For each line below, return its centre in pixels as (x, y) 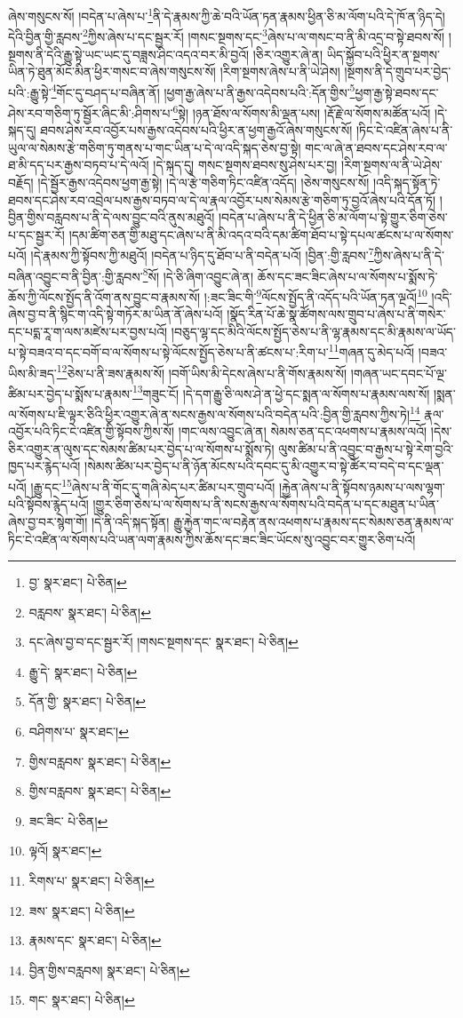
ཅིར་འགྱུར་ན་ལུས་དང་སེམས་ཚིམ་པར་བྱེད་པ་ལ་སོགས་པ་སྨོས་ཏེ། (141, 448)
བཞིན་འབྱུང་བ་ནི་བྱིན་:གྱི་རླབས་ (76, 276)
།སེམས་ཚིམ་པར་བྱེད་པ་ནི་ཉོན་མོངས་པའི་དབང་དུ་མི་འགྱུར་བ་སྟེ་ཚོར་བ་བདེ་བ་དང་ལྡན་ (264, 466)
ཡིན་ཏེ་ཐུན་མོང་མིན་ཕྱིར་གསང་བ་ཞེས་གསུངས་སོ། (112, 72)
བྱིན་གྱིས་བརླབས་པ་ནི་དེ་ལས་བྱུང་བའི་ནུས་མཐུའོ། (112, 217)
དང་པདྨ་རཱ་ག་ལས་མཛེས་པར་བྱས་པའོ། (88, 331)
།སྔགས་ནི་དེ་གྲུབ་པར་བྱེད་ (398, 72)
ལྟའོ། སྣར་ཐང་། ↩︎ (65, 851)
